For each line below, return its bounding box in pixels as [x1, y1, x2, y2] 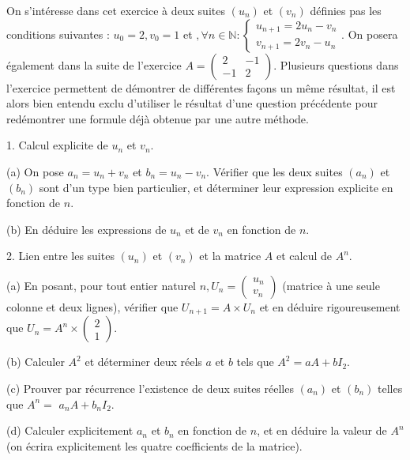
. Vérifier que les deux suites [206, 163, 343, 179]
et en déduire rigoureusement [259, 298, 401, 315]
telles [377, 379, 403, 396]
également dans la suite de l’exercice [6, 56, 182, 73]
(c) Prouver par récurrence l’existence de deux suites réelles [6, 379, 294, 396]
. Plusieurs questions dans [273, 56, 399, 73]
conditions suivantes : [6, 25, 110, 42]
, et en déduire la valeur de [257, 422, 387, 439]
